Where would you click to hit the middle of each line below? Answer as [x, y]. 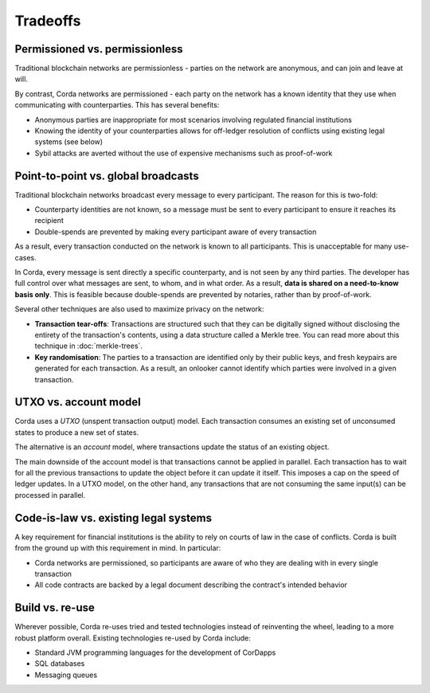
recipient [49, 221]
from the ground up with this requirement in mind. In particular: [118, 548]
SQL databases [60, 664]
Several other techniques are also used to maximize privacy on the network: [139, 309]
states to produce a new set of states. [77, 432]
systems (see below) [69, 142]
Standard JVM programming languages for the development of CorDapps [155, 652]
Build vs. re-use [55, 608]
